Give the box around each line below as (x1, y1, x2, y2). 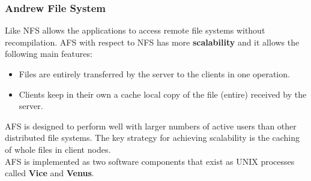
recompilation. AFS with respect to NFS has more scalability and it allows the (5, 35, 300, 48)
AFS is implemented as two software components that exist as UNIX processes (5, 155, 295, 167)
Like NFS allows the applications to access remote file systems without (5, 24, 265, 37)
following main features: (5, 47, 92, 60)
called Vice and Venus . (5, 167, 94, 179)
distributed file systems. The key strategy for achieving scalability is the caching (5, 131, 300, 144)
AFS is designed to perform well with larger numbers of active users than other (5, 119, 297, 132)
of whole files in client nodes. (5, 143, 111, 155)
